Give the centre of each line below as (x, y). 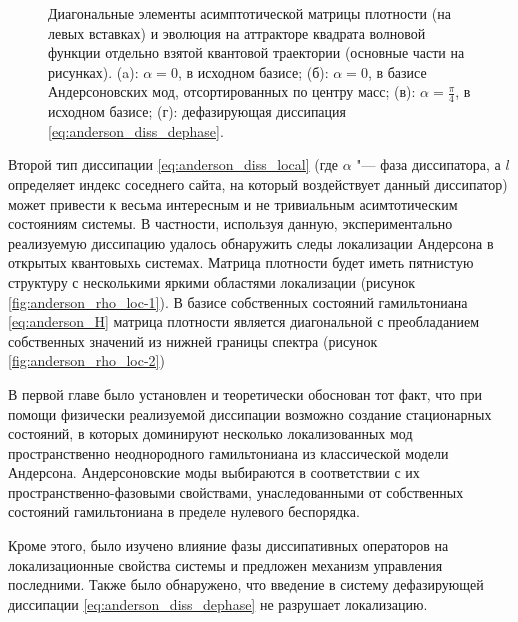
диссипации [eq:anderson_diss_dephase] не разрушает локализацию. (218, 603)
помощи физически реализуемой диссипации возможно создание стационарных (250, 413)
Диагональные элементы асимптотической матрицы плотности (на (249, 13)
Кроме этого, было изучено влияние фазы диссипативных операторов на (228, 545)
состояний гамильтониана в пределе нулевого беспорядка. (184, 511)
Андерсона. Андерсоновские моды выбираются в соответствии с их (214, 472)
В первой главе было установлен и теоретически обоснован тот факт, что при (245, 393)
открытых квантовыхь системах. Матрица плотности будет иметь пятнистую (241, 262)
